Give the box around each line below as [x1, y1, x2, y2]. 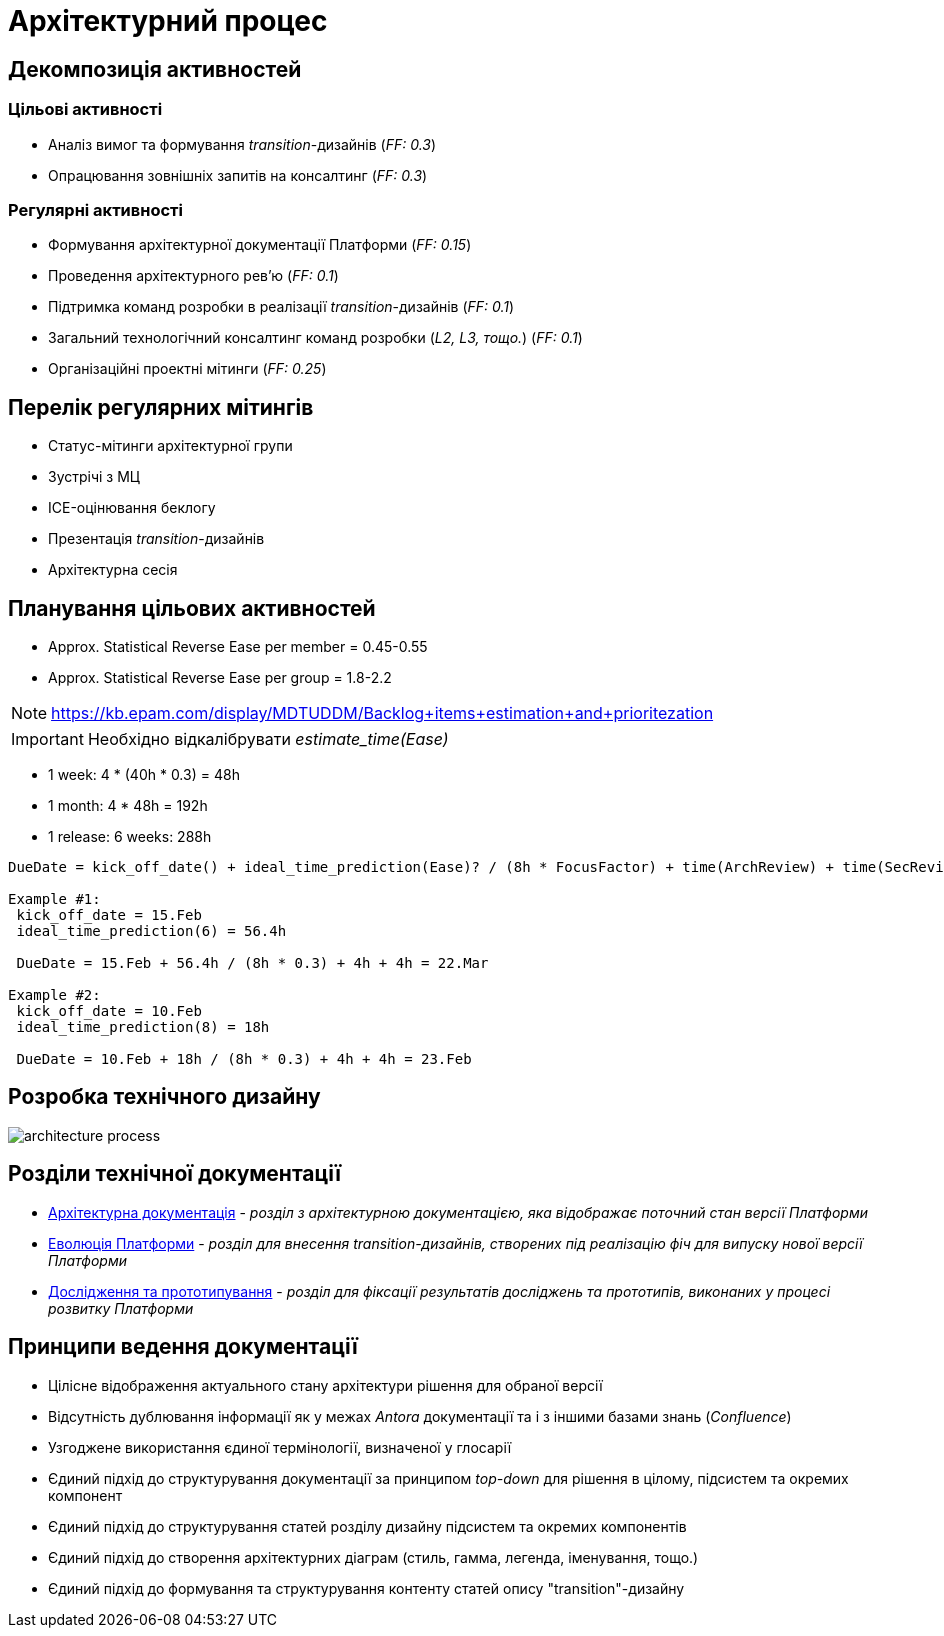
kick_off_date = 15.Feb [16, 906, 202, 923]
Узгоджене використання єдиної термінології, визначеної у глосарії [48, 1438, 512, 1456]
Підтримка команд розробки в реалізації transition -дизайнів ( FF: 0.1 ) [48, 298, 515, 316]
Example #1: [8, 890, 101, 907]
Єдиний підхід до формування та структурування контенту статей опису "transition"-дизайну [48, 1579, 685, 1597]
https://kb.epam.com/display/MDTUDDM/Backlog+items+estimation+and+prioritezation [51, 702, 714, 723]
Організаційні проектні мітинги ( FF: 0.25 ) [48, 360, 327, 378]
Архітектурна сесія [48, 561, 178, 579]
